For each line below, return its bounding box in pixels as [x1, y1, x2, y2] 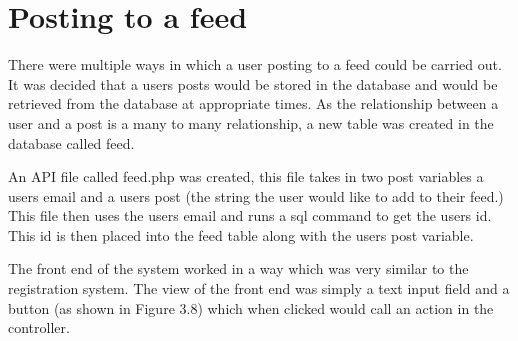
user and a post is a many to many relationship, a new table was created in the [8, 112, 494, 133]
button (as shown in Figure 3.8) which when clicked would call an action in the [8, 297, 494, 318]
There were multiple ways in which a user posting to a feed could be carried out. [8, 54, 502, 75]
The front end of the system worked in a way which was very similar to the [8, 258, 469, 279]
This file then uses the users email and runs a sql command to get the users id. [8, 205, 492, 226]
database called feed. [8, 132, 135, 153]
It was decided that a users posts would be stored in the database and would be [8, 73, 498, 94]
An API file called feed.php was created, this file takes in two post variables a [8, 166, 484, 187]
